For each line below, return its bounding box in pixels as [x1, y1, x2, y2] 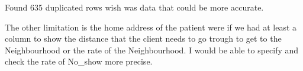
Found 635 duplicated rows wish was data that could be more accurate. [5, 1, 264, 13]
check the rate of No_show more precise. [5, 55, 153, 67]
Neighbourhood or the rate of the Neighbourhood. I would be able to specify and [5, 43, 299, 56]
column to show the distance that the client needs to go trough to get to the [5, 32, 282, 45]
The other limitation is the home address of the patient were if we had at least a [5, 21, 297, 33]
